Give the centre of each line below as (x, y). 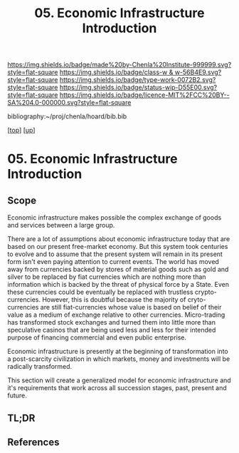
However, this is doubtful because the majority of (114, 300)
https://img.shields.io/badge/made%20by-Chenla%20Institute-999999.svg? (119, 65)
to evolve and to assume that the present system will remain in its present (115, 254)
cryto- (197, 300)
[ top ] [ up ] (21, 131)
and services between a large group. (61, 225)
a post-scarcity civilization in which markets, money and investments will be (119, 359)
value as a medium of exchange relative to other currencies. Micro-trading (116, 315)
